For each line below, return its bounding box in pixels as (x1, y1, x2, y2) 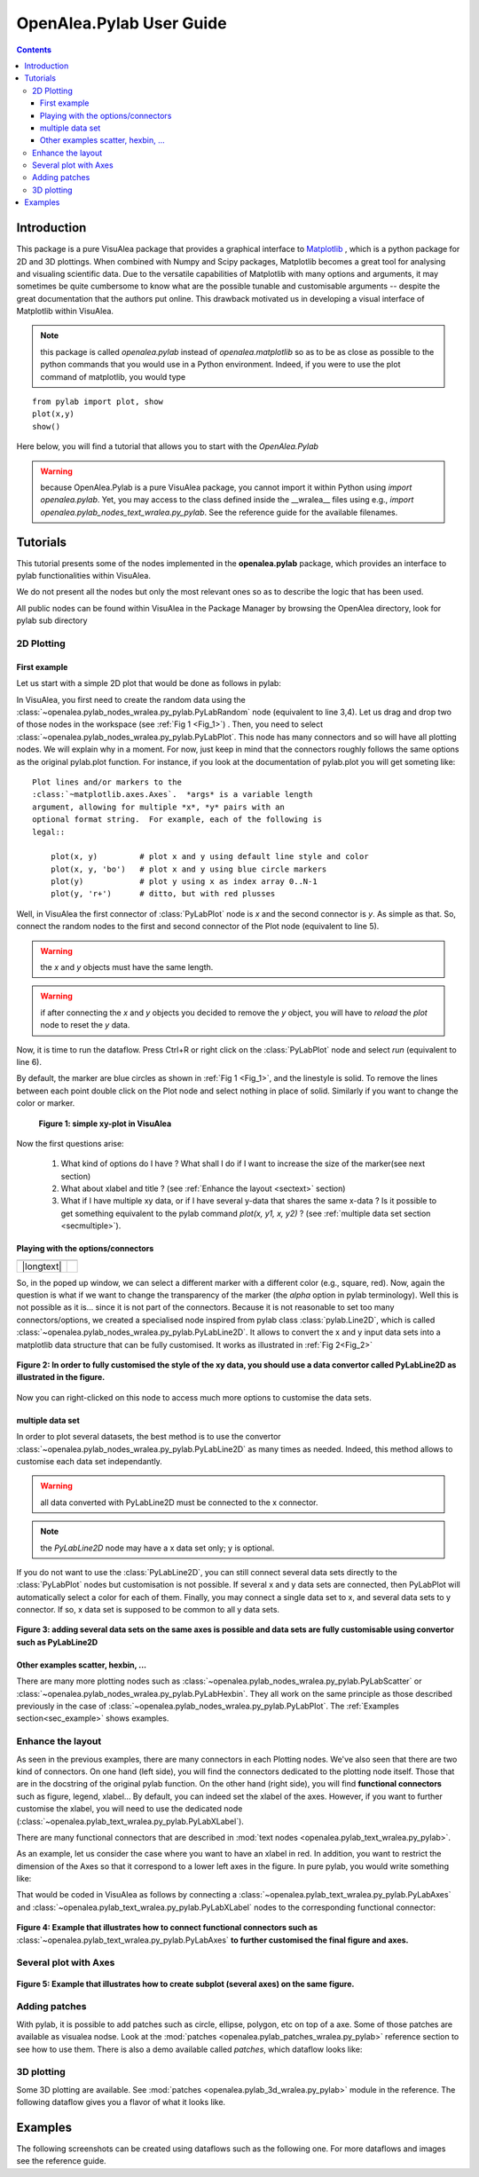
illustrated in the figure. (16, 1372, 106, 1383)
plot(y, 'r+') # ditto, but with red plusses (50, 888, 276, 899)
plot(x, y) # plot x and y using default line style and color (50, 852, 369, 862)
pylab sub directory (16, 615, 88, 626)
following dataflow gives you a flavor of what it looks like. (16, 2097, 226, 2108)
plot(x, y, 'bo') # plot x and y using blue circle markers (50, 864, 327, 874)
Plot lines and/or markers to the (32, 777, 182, 787)
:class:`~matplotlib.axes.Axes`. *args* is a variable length (32, 790, 313, 800)
